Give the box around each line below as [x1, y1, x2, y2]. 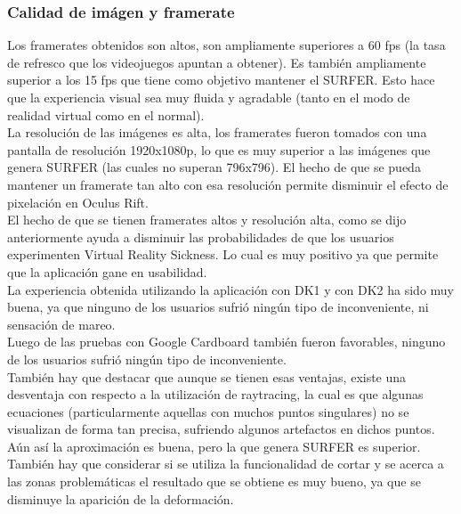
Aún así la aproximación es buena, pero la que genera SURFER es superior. [7, 436, 421, 455]
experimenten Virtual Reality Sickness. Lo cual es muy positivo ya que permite [7, 245, 439, 264]
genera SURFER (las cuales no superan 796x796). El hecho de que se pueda [7, 158, 421, 176]
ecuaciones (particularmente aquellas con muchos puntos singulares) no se [7, 402, 409, 420]
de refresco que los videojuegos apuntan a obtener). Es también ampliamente [7, 53, 426, 71]
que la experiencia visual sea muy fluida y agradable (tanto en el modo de [7, 88, 410, 106]
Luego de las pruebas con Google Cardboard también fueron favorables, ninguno [7, 332, 446, 351]
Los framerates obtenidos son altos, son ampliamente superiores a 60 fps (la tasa [7, 36, 446, 54]
